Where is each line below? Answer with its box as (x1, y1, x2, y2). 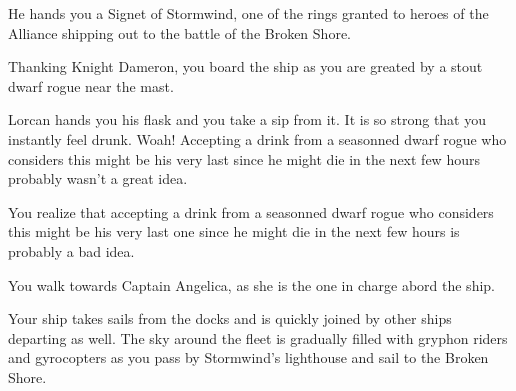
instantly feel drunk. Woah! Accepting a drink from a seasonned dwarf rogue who (8, 128, 507, 149)
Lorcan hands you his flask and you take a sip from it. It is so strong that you (8, 109, 487, 130)
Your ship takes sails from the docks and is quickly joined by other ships (8, 308, 452, 329)
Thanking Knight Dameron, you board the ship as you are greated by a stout (8, 56, 483, 77)
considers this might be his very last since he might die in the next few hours (8, 148, 480, 169)
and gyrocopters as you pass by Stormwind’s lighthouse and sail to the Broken (8, 347, 489, 368)
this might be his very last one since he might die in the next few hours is (8, 221, 460, 242)
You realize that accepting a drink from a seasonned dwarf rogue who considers (8, 201, 494, 222)
